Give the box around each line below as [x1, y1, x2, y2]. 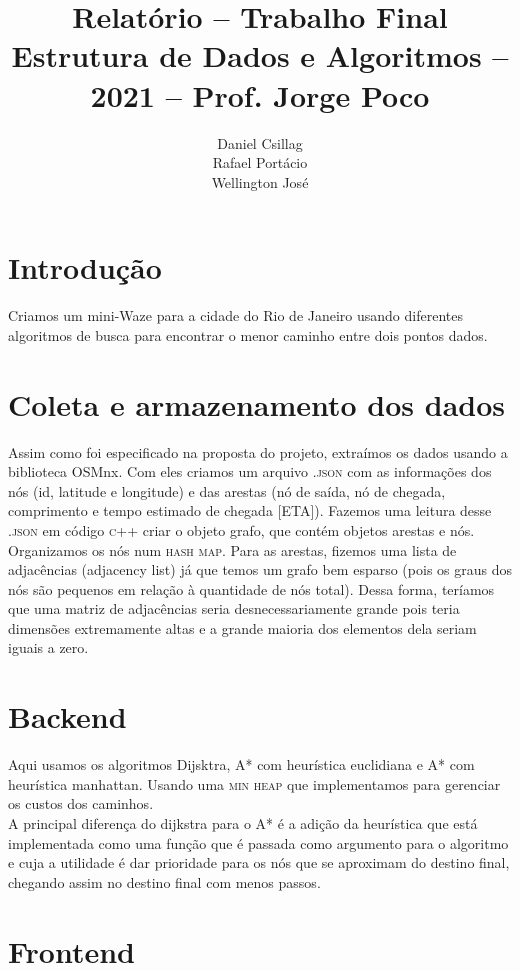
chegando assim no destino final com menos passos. [8, 871, 321, 892]
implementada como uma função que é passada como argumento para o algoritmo [8, 832, 509, 853]
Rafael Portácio [212, 152, 308, 173]
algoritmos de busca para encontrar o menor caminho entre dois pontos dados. [8, 324, 488, 345]
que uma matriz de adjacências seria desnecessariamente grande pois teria [8, 598, 460, 619]
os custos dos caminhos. [8, 793, 154, 814]
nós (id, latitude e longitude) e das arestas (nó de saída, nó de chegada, [8, 480, 446, 501]
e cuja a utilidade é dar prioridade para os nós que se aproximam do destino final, [8, 852, 510, 873]
